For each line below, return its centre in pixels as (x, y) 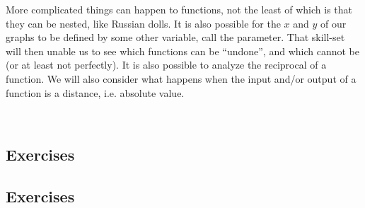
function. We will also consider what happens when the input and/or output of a (181, 78)
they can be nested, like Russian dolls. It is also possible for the (143, 23)
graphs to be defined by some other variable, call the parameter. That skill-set (175, 37)
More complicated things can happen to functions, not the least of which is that (179, 9)
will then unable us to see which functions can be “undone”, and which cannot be (182, 51)
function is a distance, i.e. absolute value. (95, 92)
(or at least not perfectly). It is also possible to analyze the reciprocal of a (166, 65)
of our (334, 23)
